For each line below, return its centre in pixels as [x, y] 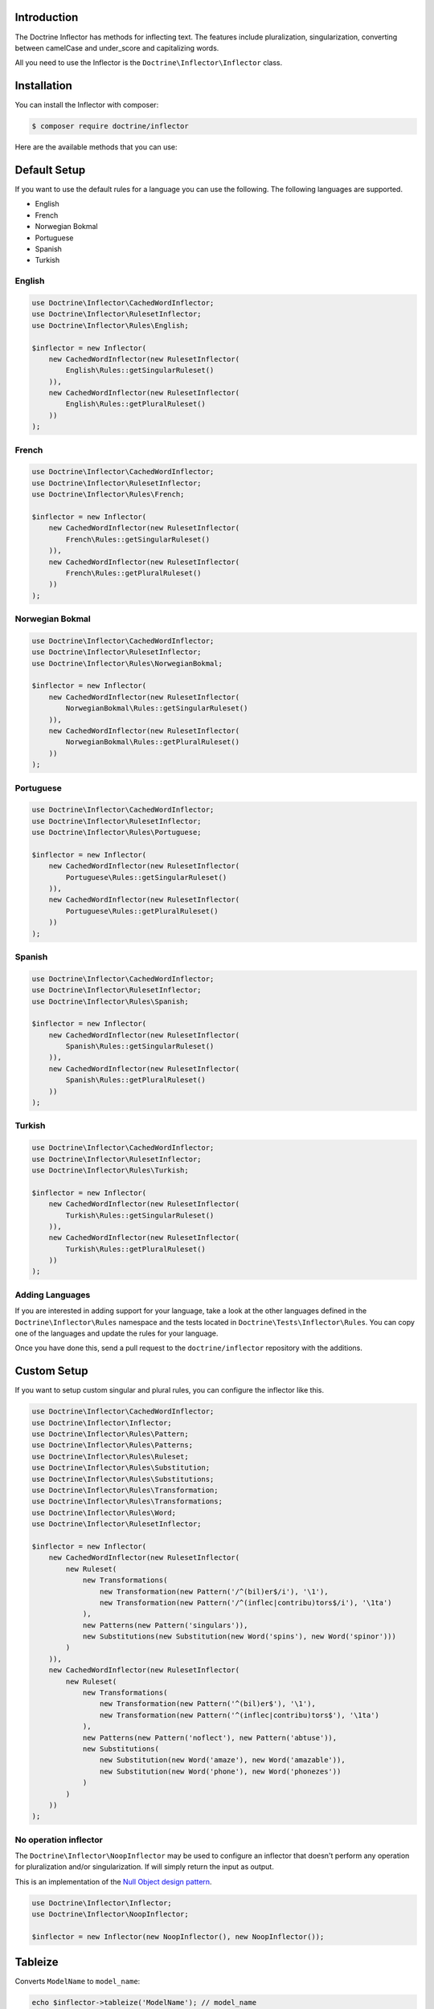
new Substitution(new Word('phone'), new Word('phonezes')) [220, 1771]
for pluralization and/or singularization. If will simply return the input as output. [145, 1867]
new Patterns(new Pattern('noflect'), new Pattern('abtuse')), [210, 1737]
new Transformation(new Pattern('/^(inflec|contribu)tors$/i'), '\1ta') [246, 1602]
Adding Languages [53, 1295]
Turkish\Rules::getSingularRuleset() [140, 1215]
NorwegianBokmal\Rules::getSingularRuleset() [157, 708]
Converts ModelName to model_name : [78, 1982]
